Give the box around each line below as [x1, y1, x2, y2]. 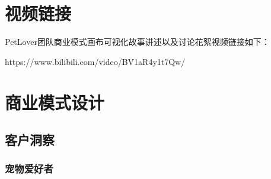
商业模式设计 [5, 90, 105, 114]
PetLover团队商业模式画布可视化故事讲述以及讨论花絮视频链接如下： [5, 35, 270, 48]
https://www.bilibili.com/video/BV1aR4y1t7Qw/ [5, 55, 186, 67]
